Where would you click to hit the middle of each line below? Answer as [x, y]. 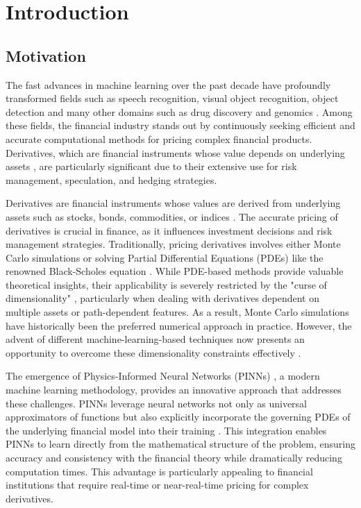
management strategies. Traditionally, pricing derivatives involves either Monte [173, 244]
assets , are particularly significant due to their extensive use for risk [151, 166]
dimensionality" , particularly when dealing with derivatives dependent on [163, 298]
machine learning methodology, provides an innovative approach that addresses [174, 390]
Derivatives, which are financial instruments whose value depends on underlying [175, 152]
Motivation [46, 55]
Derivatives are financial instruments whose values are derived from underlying [173, 203]
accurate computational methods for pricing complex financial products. [159, 138]
